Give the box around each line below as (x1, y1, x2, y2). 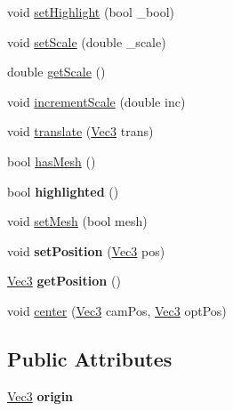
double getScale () (7, 62, 106, 81)
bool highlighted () (7, 181, 119, 200)
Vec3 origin (7, 386, 74, 405)
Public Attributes (7, 344, 173, 372)
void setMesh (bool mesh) (7, 212, 148, 230)
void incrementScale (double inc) (7, 92, 186, 110)
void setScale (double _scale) (7, 32, 166, 51)
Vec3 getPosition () (7, 271, 121, 290)
